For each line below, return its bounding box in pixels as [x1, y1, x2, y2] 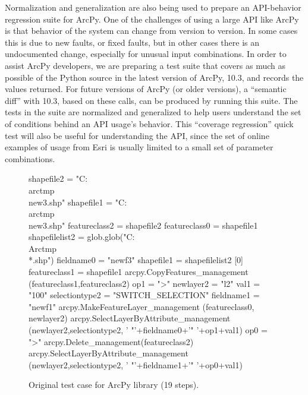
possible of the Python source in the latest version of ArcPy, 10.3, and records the [5, 71, 304, 83]
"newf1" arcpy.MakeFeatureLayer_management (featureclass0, [29, 300, 254, 312]
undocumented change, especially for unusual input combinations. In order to [5, 48, 287, 60]
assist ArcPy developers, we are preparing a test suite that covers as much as [5, 59, 285, 71]
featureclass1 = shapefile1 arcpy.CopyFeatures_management [29, 266, 249, 278]
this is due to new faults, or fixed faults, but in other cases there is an [5, 36, 260, 48]
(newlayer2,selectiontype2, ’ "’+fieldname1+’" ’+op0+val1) [29, 358, 243, 371]
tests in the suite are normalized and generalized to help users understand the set [5, 106, 301, 118]
